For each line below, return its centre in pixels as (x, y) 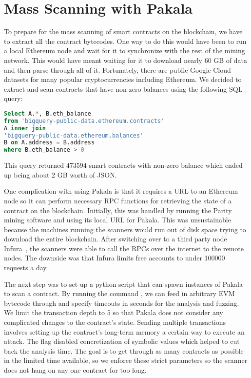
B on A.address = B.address (49, 143)
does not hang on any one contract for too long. (75, 370)
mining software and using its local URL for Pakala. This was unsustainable (117, 220)
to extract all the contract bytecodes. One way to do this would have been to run (125, 41)
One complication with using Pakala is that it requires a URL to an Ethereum (121, 191)
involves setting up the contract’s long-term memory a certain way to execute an (124, 331)
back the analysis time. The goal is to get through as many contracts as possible (124, 350)
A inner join (25, 128)
